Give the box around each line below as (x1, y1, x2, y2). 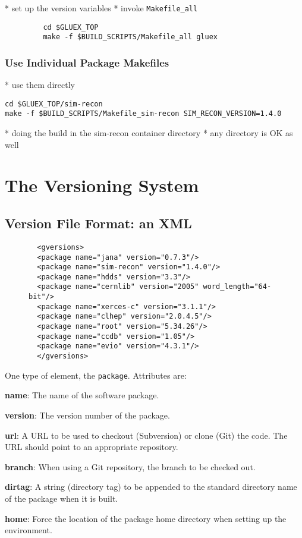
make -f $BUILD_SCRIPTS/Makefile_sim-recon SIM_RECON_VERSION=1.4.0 (5, 109, 282, 118)
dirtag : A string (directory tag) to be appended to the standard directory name (5, 480, 297, 493)
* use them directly (5, 78, 75, 91)
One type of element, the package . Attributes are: (5, 369, 187, 381)
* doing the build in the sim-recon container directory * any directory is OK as (5, 127, 293, 139)
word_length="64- (203, 282, 272, 291)
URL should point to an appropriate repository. (5, 441, 178, 453)
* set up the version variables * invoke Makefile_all (5, 2, 198, 14)
